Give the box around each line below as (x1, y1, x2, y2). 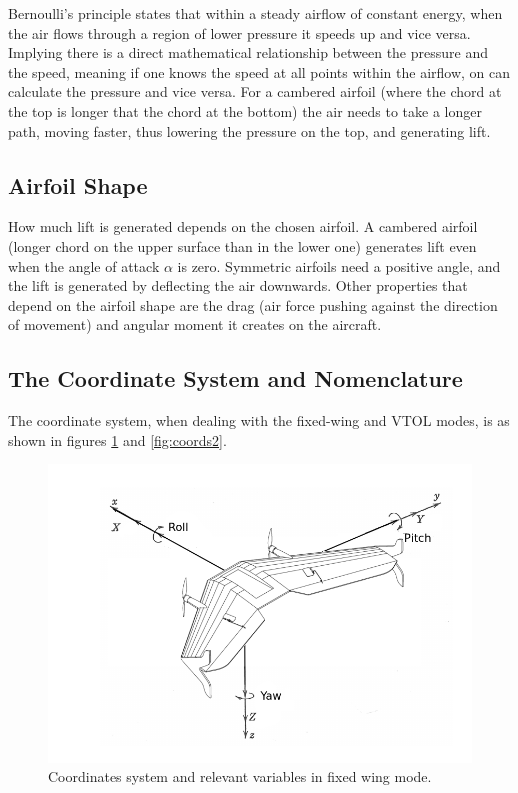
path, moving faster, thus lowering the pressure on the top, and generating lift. (8, 120, 491, 141)
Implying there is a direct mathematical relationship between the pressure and (8, 42, 488, 63)
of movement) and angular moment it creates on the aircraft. (8, 314, 382, 335)
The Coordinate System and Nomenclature (8, 363, 463, 394)
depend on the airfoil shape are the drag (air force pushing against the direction (8, 294, 498, 315)
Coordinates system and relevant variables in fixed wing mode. (48, 766, 432, 787)
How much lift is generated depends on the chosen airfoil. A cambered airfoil (8, 216, 478, 237)
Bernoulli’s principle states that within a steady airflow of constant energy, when (8, 3, 503, 23)
